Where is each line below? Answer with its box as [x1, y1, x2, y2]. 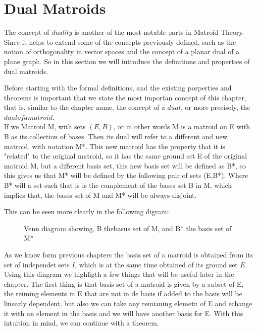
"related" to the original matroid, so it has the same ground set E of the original [4, 151, 247, 161]
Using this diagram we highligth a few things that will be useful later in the [4, 269, 234, 279]
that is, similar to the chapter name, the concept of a [4, 102, 165, 112]
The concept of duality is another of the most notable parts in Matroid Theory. [4, 27, 244, 37]
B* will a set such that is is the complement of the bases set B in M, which [4, 180, 232, 190]
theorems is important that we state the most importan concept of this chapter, [4, 92, 246, 102]
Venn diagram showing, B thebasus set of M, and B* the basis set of [24, 223, 232, 233]
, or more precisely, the [180, 102, 251, 112]
